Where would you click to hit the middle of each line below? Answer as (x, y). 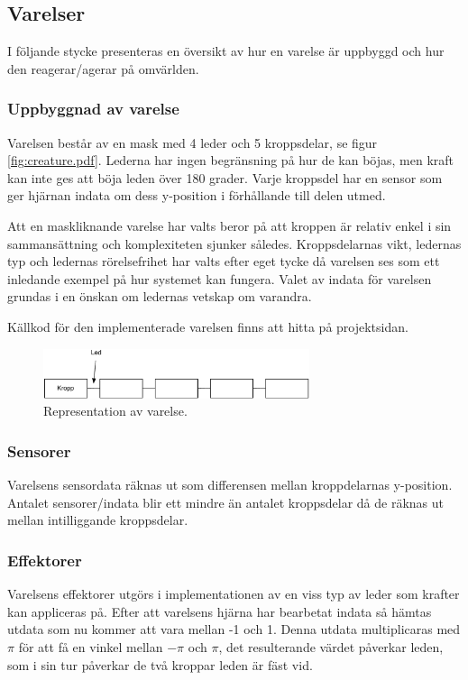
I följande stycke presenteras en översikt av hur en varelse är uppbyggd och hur (226, 51)
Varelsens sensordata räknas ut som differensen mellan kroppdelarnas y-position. (230, 485)
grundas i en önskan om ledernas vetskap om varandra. (160, 296)
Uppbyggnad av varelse (93, 109)
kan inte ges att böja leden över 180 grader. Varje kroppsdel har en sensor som (225, 177)
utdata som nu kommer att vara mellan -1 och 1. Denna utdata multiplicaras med (234, 629)
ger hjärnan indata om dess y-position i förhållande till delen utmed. (197, 195)
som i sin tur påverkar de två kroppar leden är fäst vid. (160, 664)
